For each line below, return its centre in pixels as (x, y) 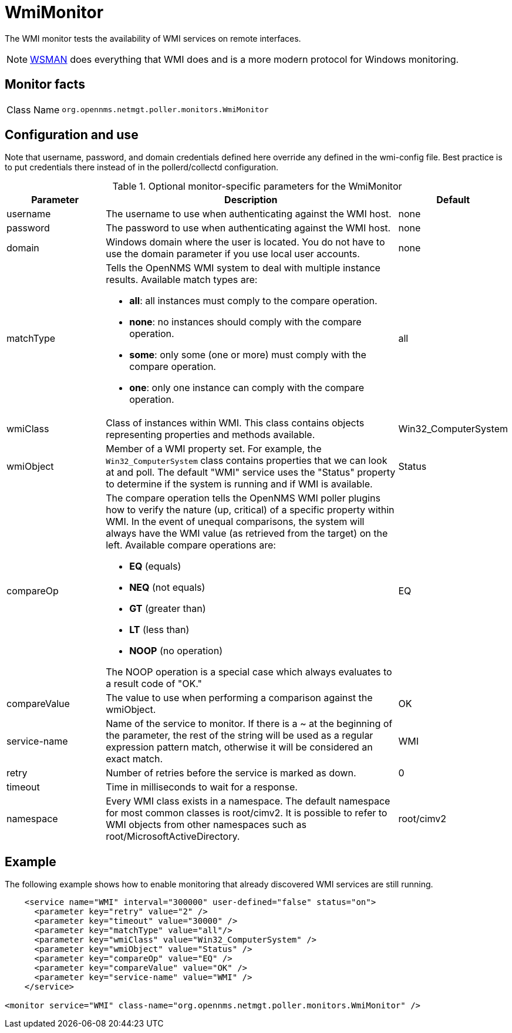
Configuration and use (72, 135)
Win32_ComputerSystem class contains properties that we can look (247, 461)
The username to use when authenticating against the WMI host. (249, 214)
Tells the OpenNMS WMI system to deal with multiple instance (243, 268)
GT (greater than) (168, 609)
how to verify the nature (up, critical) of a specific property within (250, 510)
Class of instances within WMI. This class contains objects (235, 423)
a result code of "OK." (154, 684)
